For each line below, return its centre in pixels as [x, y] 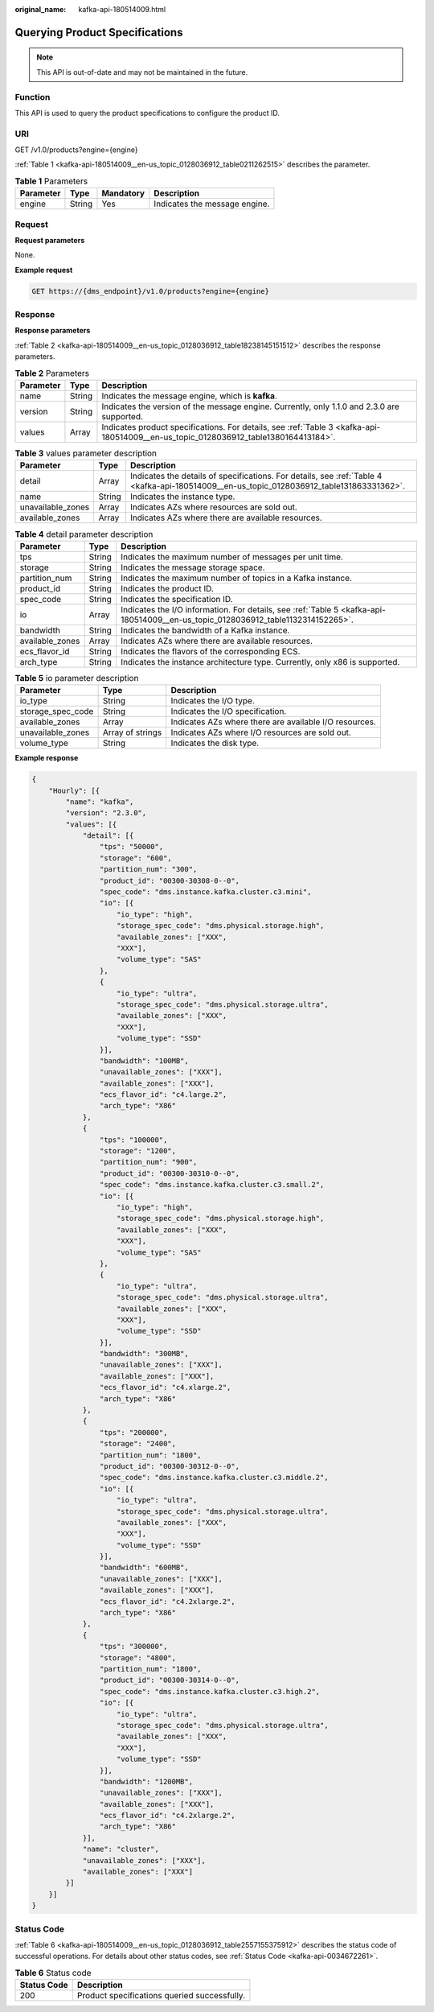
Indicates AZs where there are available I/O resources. [274, 722]
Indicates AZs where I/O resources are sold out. [261, 732]
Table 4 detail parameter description [84, 534]
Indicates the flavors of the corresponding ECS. [211, 651]
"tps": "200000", [133, 1432]
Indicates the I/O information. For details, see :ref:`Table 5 [230, 609]
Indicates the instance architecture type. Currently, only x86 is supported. [260, 662]
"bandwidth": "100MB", [144, 1061]
